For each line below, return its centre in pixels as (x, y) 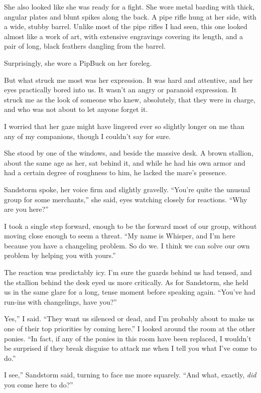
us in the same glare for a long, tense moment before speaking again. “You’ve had (130, 292)
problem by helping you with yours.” (60, 255)
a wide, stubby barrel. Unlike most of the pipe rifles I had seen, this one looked (126, 26)
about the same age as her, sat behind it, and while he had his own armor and (125, 162)
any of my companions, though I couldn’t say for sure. (88, 136)
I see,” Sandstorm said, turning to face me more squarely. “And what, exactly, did (130, 375)
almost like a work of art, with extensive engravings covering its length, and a (124, 36)
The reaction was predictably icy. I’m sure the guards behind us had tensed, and (128, 272)
